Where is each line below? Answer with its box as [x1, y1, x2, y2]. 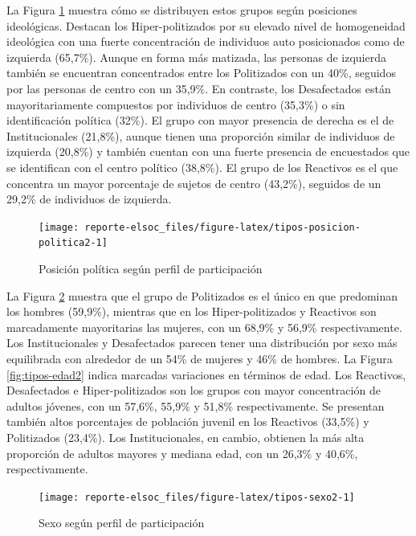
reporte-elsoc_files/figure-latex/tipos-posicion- [84, 221, 361, 233]
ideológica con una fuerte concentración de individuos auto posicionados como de [6, 33, 405, 50]
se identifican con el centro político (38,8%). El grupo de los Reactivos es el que [6, 158, 398, 175]
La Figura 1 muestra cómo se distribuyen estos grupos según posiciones [6, 2, 357, 18]
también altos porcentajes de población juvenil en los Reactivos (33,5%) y [6, 413, 369, 430]
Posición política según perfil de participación [39, 260, 263, 277]
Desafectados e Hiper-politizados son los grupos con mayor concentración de [6, 382, 381, 399]
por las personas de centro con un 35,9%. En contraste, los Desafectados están [6, 80, 391, 96]
